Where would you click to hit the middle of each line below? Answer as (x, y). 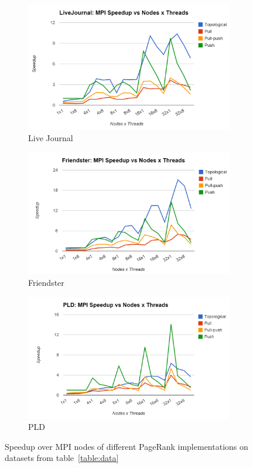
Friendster (46, 283)
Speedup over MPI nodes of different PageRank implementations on (126, 446)
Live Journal (51, 137)
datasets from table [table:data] (62, 458)
